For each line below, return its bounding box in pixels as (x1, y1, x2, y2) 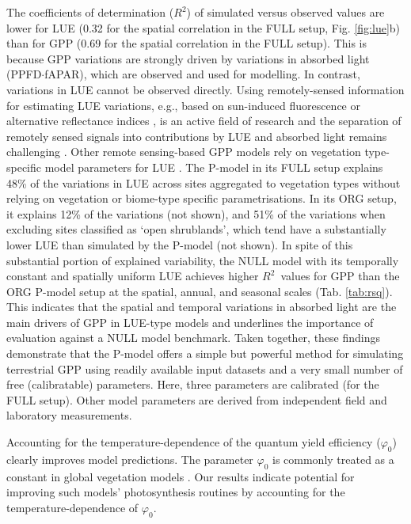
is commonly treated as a (272, 450, 394, 467)
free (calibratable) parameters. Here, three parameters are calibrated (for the (6, 376, 379, 393)
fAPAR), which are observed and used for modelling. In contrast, (44, 66, 360, 82)
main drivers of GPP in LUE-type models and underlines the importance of (6, 313, 374, 330)
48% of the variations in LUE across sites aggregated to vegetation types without (6, 174, 401, 191)
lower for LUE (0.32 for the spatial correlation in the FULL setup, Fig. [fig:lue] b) (6, 19, 401, 36)
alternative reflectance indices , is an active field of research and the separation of (6, 112, 401, 129)
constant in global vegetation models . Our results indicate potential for (6, 468, 355, 484)
